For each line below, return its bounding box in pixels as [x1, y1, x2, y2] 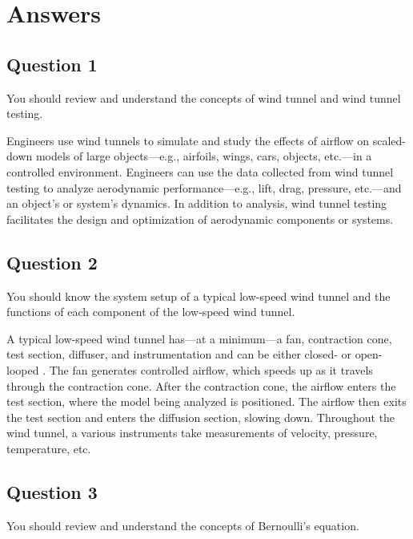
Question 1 [6, 51, 98, 76]
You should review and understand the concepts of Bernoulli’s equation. [6, 517, 359, 533]
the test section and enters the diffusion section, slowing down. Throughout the [6, 408, 395, 425]
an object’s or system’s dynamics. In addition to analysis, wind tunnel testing [6, 195, 387, 212]
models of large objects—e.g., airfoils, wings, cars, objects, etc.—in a [35, 148, 372, 164]
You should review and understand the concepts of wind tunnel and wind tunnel [6, 89, 401, 106]
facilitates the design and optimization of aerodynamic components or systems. [6, 210, 394, 227]
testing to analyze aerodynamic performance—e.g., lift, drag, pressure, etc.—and [6, 179, 402, 196]
